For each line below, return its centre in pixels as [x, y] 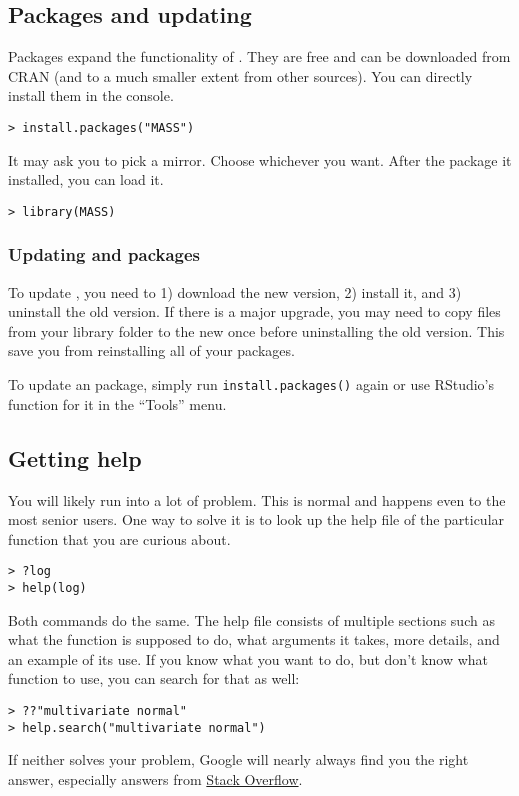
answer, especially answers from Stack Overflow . [155, 778]
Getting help [75, 457]
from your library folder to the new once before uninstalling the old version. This [256, 330]
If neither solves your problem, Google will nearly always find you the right [238, 759]
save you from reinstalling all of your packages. [151, 350]
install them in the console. [91, 95]
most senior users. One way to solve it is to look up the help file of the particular [256, 519]
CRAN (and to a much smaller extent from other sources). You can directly [240, 75]
